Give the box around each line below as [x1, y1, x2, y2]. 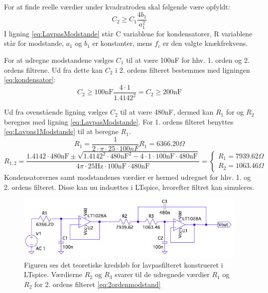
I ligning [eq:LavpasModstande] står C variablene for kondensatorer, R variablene [4, 28, 253, 38]
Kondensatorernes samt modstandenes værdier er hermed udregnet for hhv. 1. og [4, 171, 251, 182]
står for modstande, [4, 38, 64, 48]
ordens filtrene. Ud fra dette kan [4, 64, 103, 75]
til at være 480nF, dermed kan [120, 107, 214, 117]
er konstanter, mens [92, 38, 152, 48]
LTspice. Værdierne [24, 269, 83, 280]
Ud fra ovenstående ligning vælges [4, 107, 108, 117]
